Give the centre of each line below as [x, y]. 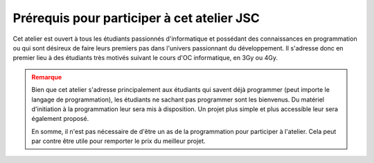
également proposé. [60, 119]
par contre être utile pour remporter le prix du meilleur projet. [118, 141]
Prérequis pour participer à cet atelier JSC [136, 18]
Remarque [47, 77]
